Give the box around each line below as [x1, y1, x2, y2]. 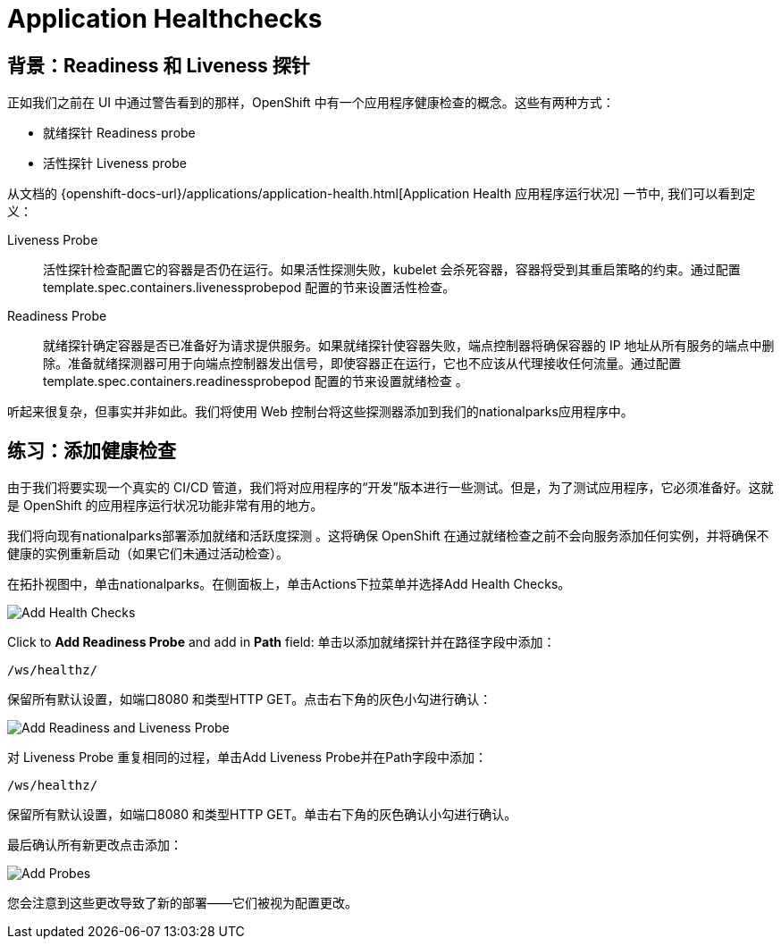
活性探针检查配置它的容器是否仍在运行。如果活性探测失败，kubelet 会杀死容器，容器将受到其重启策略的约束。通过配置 [43, 262, 741, 278]
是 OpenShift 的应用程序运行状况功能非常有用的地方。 [7, 498, 323, 514]
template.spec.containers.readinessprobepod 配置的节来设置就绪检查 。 [43, 373, 468, 389]
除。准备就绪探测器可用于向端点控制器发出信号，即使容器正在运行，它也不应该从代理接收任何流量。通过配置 [43, 356, 681, 372]
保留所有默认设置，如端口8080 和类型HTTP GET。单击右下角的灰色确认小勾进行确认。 [7, 807, 517, 823]
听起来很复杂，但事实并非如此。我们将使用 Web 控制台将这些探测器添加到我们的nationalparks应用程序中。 [7, 404, 634, 420]
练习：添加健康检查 [7, 439, 176, 462]
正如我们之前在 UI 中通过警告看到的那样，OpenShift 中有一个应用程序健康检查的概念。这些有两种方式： [7, 95, 615, 111]
